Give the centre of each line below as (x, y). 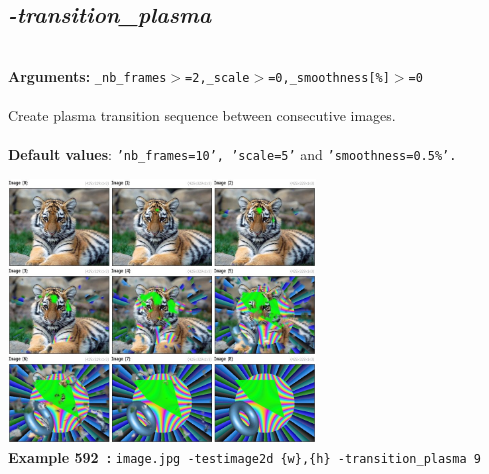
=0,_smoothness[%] (329, 77)
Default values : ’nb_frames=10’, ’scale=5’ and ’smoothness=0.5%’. (232, 154)
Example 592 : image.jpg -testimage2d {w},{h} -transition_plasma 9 (244, 457)
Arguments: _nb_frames (87, 75)
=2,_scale (217, 77)
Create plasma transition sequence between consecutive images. (202, 115)
